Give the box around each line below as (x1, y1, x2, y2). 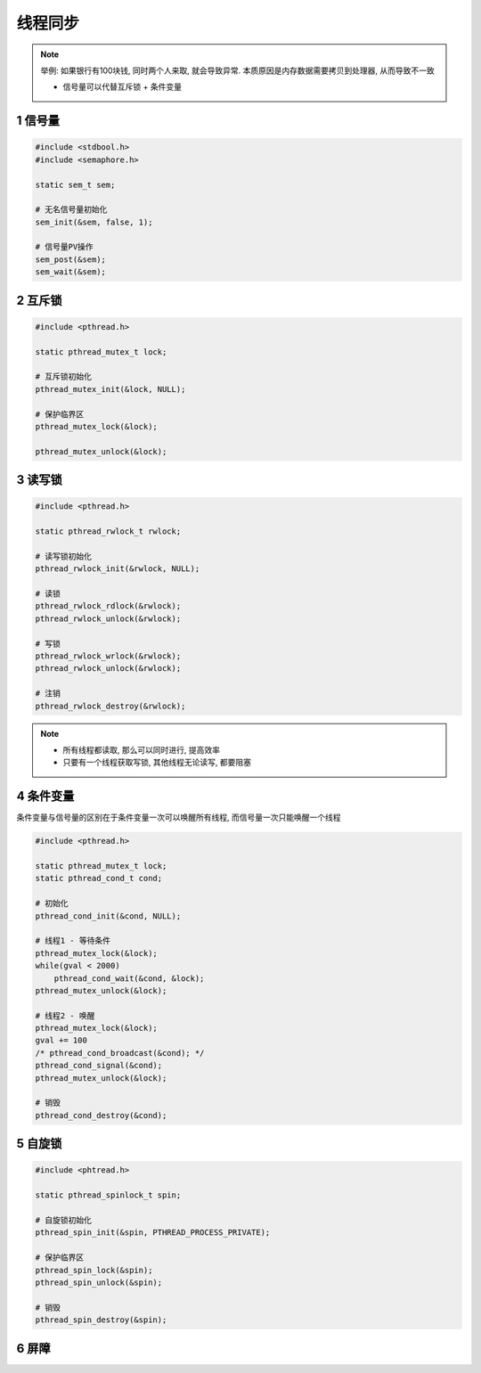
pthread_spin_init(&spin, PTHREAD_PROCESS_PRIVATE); (35, 1228, 271, 1238)
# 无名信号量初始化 (35, 205, 108, 215)
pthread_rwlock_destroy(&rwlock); (35, 700, 186, 711)
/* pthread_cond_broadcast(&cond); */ (35, 1048, 205, 1058)
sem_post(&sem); (35, 254, 107, 265)
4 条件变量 (16, 789, 75, 804)
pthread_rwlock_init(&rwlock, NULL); (35, 564, 200, 574)
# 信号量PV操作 (35, 241, 94, 252)
